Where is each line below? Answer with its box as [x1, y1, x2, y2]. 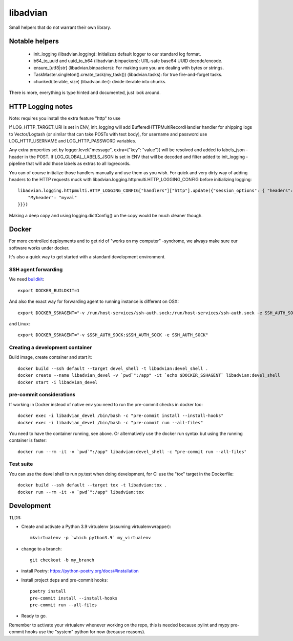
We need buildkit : [9, 276, 44, 282]
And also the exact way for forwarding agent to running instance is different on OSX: [9, 298, 179, 304]
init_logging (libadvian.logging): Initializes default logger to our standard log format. [33, 51, 201, 57]
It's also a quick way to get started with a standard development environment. [9, 254, 166, 260]
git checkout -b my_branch [30, 557, 95, 563]
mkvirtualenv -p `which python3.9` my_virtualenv [30, 535, 151, 541]
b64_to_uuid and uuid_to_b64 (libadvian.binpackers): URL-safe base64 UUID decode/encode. [33, 58, 223, 64]
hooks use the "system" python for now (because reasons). [25, 629, 146, 635]
